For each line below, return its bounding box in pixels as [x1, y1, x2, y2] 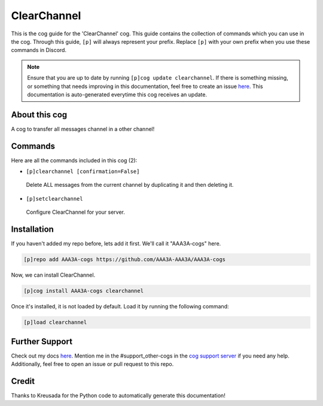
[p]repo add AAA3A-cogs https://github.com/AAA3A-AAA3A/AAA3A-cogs [23, 256, 226, 263]
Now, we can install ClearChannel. [11, 271, 96, 278]
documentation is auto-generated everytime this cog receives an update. [27, 90, 208, 98]
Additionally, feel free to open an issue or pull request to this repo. [11, 360, 174, 368]
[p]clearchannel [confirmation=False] [26, 168, 140, 175]
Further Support [11, 336, 73, 347]
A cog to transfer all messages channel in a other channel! [11, 125, 155, 132]
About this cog [11, 110, 68, 120]
